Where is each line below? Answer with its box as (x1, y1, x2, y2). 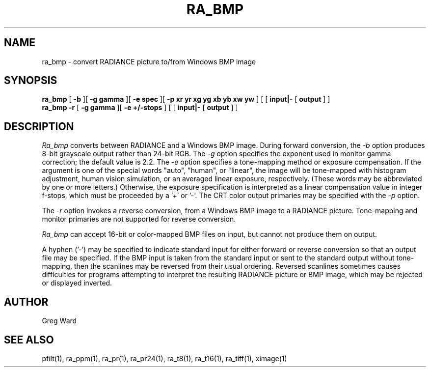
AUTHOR (4, 295, 49, 308)
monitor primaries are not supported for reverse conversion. (42, 215, 236, 224)
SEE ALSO (4, 333, 54, 346)
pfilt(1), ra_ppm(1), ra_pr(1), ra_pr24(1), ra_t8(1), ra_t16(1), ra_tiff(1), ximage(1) (42, 354, 287, 363)
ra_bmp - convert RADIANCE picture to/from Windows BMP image (42, 57, 256, 66)
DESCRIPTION (4, 120, 74, 133)
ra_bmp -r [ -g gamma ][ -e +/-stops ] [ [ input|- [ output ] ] (42, 103, 238, 112)
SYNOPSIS (4, 74, 57, 87)
